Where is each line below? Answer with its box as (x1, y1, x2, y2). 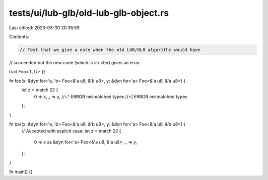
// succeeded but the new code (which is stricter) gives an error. (9, 59, 141, 65)
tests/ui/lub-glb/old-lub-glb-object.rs (9, 7, 169, 18)
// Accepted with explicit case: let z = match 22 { (21, 128, 122, 134)
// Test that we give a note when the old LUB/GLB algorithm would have (19, 47, 201, 52)
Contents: (9, 34, 29, 40)
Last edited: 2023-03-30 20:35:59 (9, 25, 80, 31)
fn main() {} (9, 169, 33, 175)
